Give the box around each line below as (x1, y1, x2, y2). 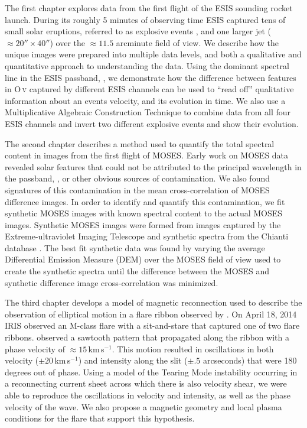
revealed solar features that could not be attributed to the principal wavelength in (5, 160, 302, 173)
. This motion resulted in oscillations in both (112, 342, 274, 355)
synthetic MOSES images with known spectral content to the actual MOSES (5, 207, 283, 219)
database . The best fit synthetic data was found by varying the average (5, 241, 265, 254)
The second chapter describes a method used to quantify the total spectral (5, 137, 275, 150)
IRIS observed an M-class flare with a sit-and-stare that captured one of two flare (5, 319, 300, 332)
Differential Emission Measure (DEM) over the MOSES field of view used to (5, 253, 281, 265)
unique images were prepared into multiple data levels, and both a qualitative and (5, 48, 302, 60)
